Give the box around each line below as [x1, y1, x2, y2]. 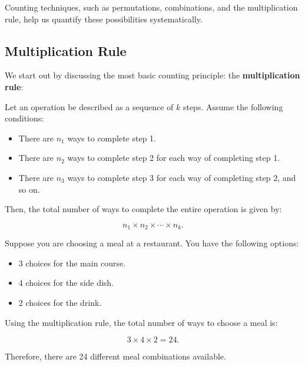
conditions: [5, 112, 44, 124]
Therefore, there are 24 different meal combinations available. [5, 350, 226, 362]
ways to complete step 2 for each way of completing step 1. [67, 151, 280, 164]
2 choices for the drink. [18, 296, 102, 308]
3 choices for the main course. [18, 256, 126, 269]
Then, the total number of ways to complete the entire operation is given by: [5, 203, 282, 215]
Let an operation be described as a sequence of [5, 100, 174, 113]
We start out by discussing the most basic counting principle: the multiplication [5, 69, 300, 81]
